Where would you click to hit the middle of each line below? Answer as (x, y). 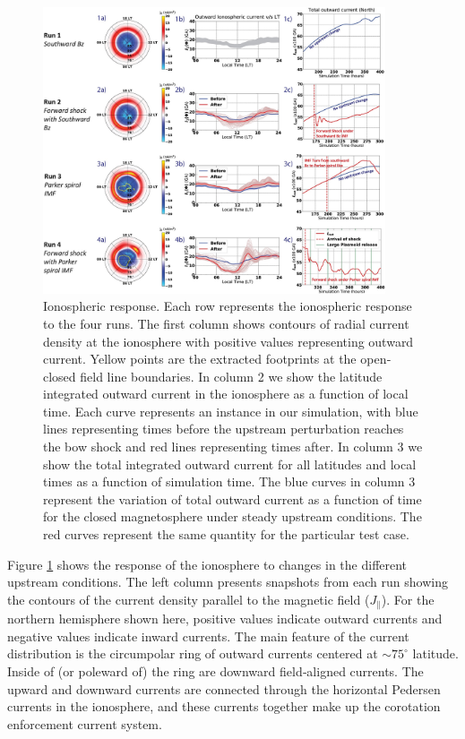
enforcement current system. (85, 723)
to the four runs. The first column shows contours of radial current (226, 323)
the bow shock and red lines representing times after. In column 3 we (233, 447)
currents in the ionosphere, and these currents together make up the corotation (224, 706)
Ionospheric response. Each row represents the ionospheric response (228, 306)
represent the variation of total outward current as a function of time (232, 498)
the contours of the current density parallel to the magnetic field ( (189, 599)
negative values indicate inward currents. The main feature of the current (208, 636)
